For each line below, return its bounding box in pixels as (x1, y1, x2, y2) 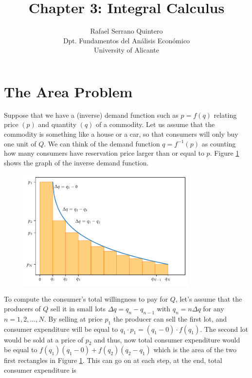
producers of (4, 304, 41, 314)
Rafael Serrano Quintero (90, 26, 163, 36)
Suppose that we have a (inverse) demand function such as (4, 109, 179, 120)
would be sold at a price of (4, 334, 84, 344)
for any (203, 304, 224, 314)
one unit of (4, 138, 36, 148)
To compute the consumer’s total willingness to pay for (4, 294, 168, 304)
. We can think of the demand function (44, 138, 160, 148)
